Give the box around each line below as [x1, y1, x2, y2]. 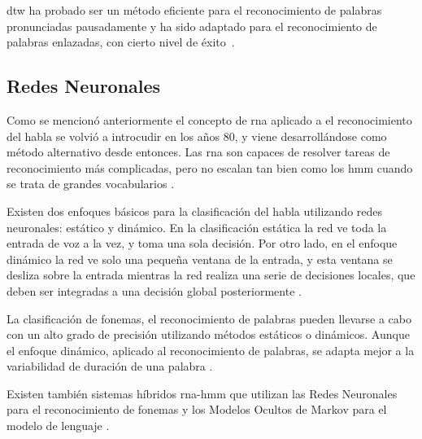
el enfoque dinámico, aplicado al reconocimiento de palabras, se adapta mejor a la [7, 341, 415, 358]
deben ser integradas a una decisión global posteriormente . [7, 282, 302, 299]
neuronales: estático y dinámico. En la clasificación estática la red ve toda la [7, 218, 387, 235]
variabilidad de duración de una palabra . [7, 358, 213, 375]
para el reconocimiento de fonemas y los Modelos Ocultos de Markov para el [7, 401, 387, 418]
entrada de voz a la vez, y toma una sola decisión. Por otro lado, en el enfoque [7, 235, 398, 252]
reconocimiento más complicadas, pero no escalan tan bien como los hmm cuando [7, 159, 413, 176]
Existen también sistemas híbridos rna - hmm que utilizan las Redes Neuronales [7, 384, 398, 402]
